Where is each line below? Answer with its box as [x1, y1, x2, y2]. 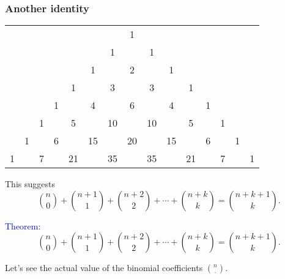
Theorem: [5, 219, 41, 232]
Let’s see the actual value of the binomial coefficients [5, 261, 203, 274]
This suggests [5, 177, 55, 190]
